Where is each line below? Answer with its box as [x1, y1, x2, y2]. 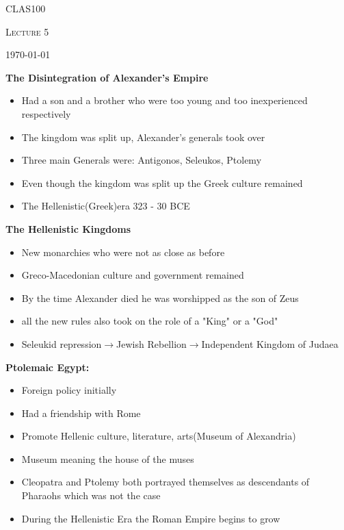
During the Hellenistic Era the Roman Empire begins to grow [21, 511, 280, 525]
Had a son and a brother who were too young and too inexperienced [21, 93, 308, 108]
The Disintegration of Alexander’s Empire [5, 70, 209, 84]
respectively [21, 106, 71, 121]
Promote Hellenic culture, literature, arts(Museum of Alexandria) [21, 429, 296, 443]
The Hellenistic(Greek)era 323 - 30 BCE [21, 199, 190, 213]
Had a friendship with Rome [21, 405, 141, 420]
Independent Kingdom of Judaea [201, 336, 339, 351]
